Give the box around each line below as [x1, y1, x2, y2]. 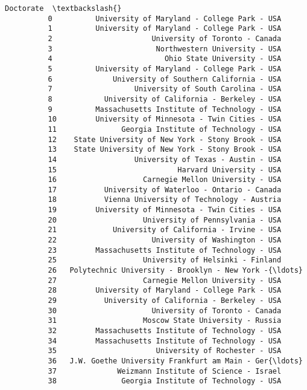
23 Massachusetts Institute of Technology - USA [48, 245, 282, 255]
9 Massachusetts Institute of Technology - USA [48, 105, 282, 114]
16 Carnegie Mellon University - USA [48, 175, 282, 184]
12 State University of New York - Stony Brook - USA [48, 135, 282, 144]
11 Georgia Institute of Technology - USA [48, 125, 282, 134]
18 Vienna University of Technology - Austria [48, 195, 282, 204]
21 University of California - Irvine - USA [48, 226, 282, 235]
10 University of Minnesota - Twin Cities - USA [48, 115, 282, 124]
